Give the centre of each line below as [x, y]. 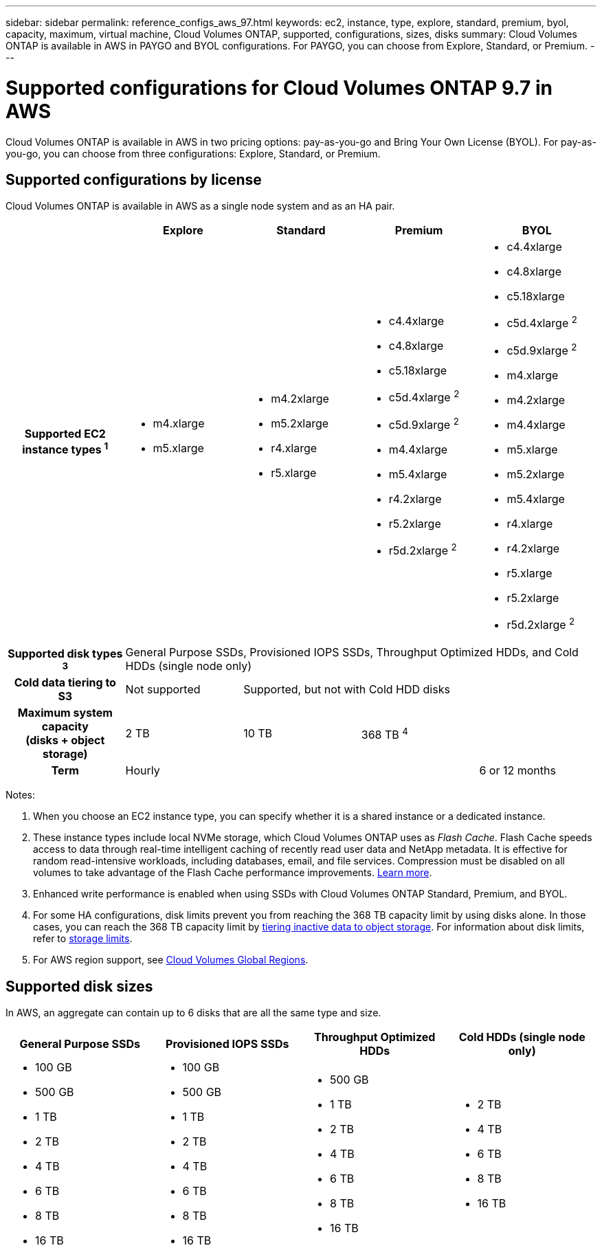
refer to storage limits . [83, 939]
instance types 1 [65, 448]
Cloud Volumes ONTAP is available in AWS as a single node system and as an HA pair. [200, 206]
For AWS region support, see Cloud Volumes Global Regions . [171, 960]
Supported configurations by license [134, 179]
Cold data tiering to [65, 683]
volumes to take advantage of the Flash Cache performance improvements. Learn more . [233, 873]
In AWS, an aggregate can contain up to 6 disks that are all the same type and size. [193, 1013]
